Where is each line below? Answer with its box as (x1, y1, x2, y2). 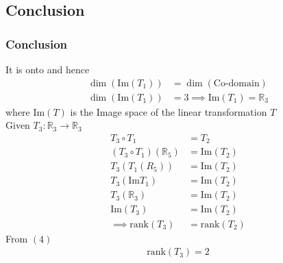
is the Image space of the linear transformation (70, 104, 267, 118)
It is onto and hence (5, 62, 90, 76)
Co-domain (213, 78, 260, 88)
